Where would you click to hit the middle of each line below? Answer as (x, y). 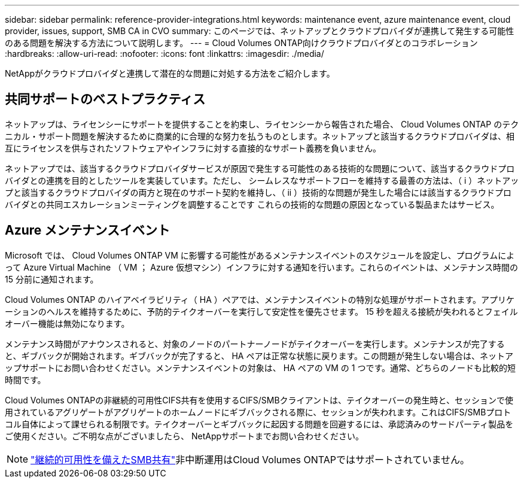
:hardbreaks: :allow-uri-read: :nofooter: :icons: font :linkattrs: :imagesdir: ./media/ (164, 54)
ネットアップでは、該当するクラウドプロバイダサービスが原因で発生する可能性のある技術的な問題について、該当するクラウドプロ (260, 168)
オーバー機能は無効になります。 (67, 323)
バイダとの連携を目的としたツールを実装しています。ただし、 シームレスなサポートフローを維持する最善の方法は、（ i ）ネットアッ (262, 180)
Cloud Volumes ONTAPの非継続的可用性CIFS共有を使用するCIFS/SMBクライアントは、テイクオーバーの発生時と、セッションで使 (259, 400)
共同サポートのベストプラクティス (105, 99)
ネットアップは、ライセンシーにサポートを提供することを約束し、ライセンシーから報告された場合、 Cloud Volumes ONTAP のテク (262, 124)
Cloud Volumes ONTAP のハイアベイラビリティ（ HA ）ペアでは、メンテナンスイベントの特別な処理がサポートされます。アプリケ (260, 299)
